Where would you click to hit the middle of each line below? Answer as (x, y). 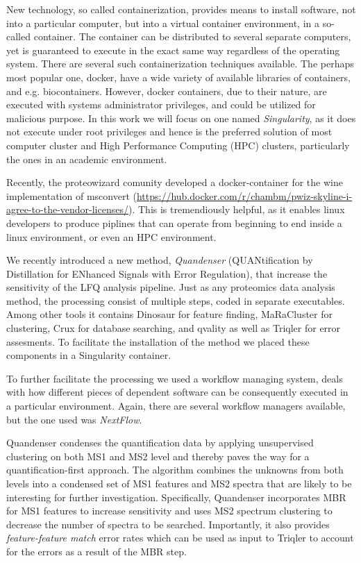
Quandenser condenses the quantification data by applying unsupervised (160, 443)
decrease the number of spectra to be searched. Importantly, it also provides (168, 524)
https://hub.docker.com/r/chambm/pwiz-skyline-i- (244, 195)
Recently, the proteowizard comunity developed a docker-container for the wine (175, 182)
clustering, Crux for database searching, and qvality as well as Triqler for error (174, 328)
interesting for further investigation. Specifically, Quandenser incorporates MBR (176, 497)
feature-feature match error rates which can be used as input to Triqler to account (180, 538)
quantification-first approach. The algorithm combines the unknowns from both (175, 470)
